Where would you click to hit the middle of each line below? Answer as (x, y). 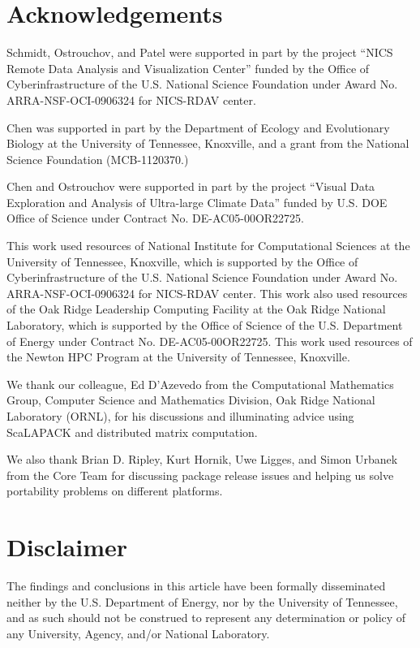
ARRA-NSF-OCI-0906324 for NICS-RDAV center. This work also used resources (207, 293)
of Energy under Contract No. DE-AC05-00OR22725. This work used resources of (210, 341)
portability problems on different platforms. (115, 491)
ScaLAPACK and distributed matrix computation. (132, 432)
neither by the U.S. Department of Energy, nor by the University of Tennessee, (202, 601)
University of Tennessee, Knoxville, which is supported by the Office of (182, 261)
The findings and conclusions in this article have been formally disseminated (196, 586)
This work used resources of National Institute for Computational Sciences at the (208, 246)
